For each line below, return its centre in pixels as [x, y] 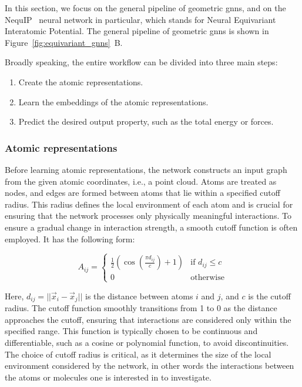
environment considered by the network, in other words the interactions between [150, 366]
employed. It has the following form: [70, 238]
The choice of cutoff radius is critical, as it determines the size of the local [138, 354]
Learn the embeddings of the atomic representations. [113, 101]
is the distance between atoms [139, 296]
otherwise [207, 278]
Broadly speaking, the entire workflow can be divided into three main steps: [141, 62]
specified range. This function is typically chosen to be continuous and [131, 331]
